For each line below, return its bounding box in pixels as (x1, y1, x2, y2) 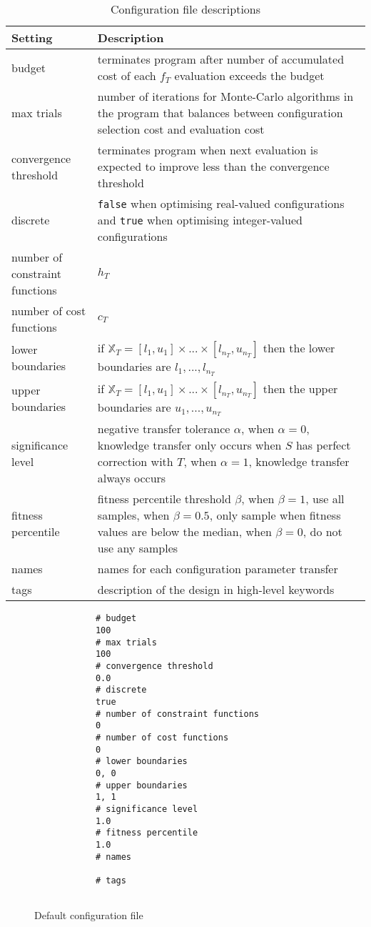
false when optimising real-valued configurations (97, 195, 345, 212)
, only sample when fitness (209, 507, 341, 524)
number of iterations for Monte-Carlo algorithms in (97, 88, 354, 104)
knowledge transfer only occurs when (97, 437, 282, 454)
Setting (11, 29, 53, 46)
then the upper (263, 380, 338, 397)
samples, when (97, 507, 170, 524)
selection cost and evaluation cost (97, 121, 265, 137)
